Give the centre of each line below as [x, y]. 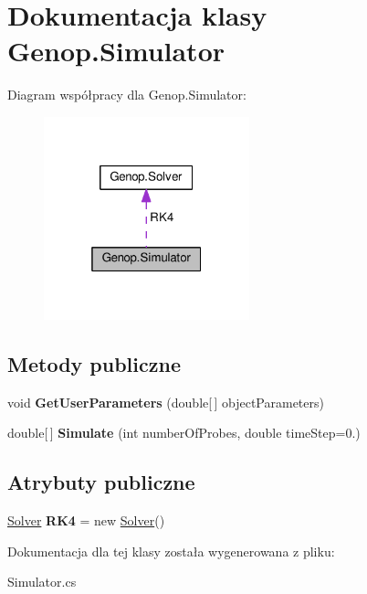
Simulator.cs [42, 582]
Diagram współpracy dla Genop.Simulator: [127, 95]
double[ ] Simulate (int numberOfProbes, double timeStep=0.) [184, 433]
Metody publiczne [94, 364]
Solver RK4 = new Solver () [86, 520]
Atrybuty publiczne [101, 482]
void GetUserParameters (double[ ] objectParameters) [166, 402]
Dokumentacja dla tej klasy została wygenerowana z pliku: [171, 551]
